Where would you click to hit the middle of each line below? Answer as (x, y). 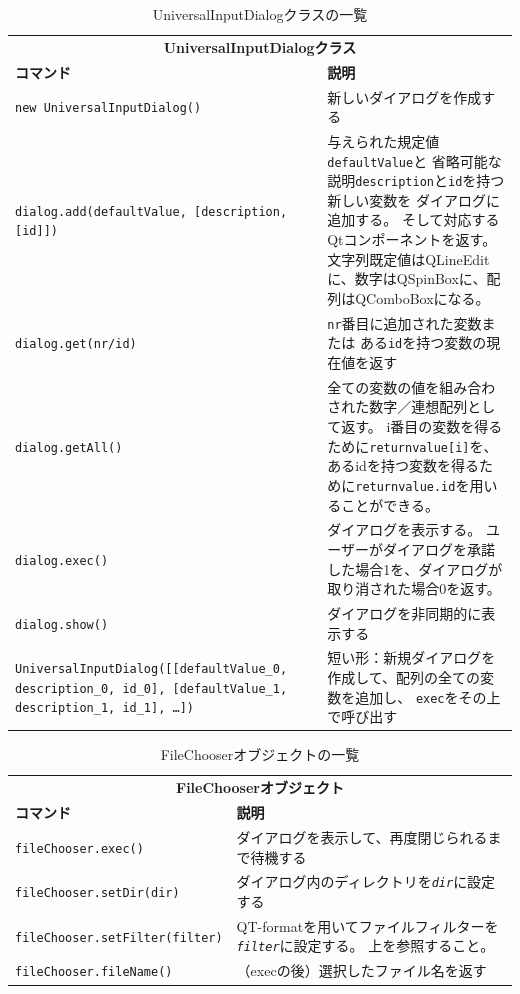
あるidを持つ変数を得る (403, 465)
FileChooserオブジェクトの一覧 (260, 754)
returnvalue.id (405, 486)
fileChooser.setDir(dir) (97, 893)
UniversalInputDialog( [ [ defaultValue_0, (151, 669)
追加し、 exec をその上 (428, 696)
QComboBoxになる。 (422, 297)
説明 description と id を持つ (416, 180)
